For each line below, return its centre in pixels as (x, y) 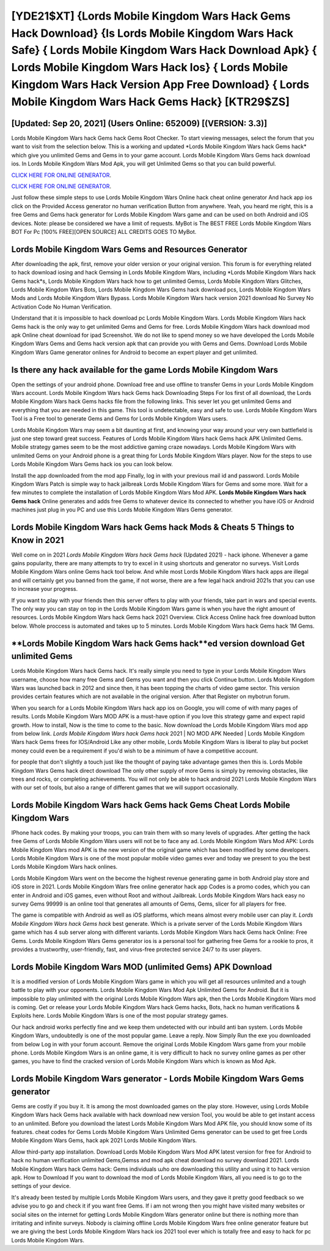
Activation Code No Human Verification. (62, 307)
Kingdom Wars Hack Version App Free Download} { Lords (160, 84)
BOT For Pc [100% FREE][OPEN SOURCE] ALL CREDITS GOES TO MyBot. (104, 231)
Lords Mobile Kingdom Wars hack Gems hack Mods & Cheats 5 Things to (153, 527)
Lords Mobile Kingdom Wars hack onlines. (64, 867)
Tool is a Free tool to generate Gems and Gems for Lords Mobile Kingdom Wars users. (120, 419)
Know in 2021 (38, 540)
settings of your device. (41, 1186)
